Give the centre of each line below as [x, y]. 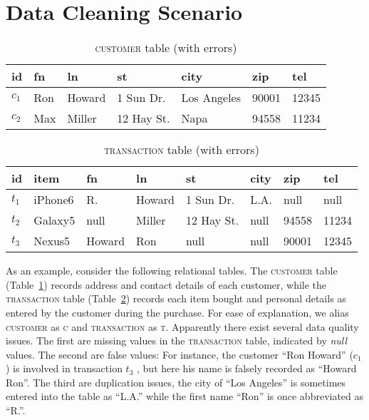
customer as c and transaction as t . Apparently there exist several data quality [182, 326]
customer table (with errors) [166, 48]
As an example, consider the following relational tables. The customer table [172, 271]
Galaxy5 [54, 220]
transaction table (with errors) [182, 150]
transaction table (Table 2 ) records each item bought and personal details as [176, 298]
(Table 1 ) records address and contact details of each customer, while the [166, 284]
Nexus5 [52, 241]
